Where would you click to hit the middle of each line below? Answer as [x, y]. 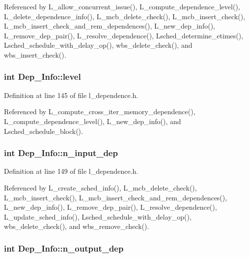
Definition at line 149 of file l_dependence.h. [71, 171]
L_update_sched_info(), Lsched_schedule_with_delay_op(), [98, 216]
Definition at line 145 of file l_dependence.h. [71, 95]
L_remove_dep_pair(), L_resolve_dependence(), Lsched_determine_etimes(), [124, 35]
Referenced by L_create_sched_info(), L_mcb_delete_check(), [100, 187]
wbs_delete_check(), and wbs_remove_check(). [77, 226]
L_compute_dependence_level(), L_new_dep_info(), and [93, 121]
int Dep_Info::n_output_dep [64, 248]
